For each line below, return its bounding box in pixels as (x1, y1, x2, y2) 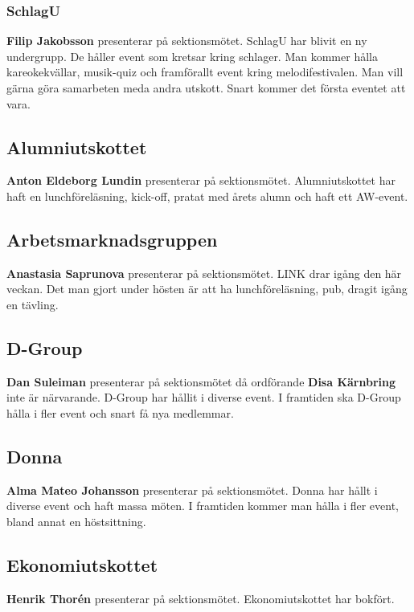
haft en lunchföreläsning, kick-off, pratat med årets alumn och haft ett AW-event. (6, 187, 408, 204)
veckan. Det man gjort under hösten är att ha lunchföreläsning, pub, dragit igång (6, 280, 408, 297)
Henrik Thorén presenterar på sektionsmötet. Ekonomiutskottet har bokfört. (6, 590, 395, 606)
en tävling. (6, 296, 59, 312)
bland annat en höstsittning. (6, 512, 146, 529)
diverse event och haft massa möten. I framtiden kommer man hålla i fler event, (6, 497, 399, 514)
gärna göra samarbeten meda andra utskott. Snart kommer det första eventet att (6, 80, 406, 96)
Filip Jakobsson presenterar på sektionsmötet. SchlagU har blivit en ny (6, 32, 367, 49)
